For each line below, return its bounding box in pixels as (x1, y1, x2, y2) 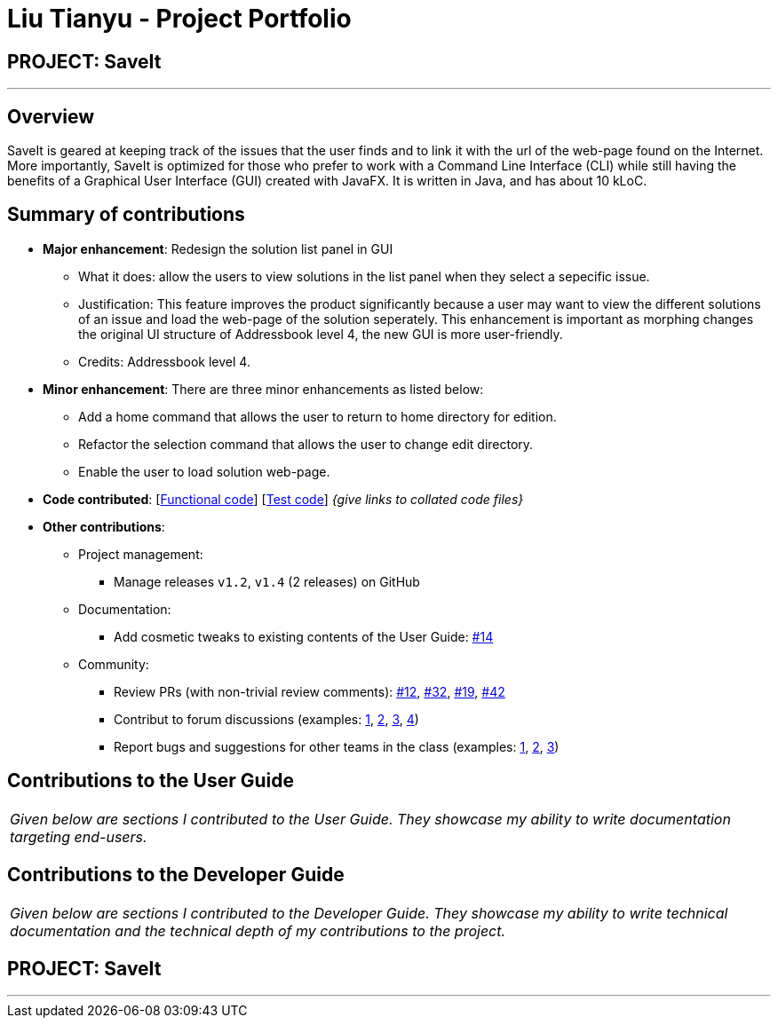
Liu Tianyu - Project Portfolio (7, 4, 352, 34)
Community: (78, 656, 149, 672)
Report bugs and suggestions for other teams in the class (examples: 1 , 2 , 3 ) (114, 738, 560, 754)
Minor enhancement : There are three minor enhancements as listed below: (43, 381, 484, 397)
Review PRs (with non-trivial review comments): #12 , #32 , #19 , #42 (114, 683, 505, 699)
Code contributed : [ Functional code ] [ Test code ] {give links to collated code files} (43, 491, 524, 507)
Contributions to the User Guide (7, 769, 294, 792)
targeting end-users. (10, 827, 147, 846)
